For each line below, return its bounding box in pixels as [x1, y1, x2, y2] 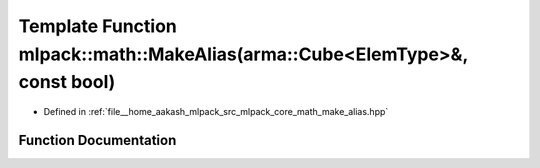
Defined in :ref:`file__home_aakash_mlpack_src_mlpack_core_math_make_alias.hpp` [43, 106, 389, 118]
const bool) [18, 71, 116, 94]
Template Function [18, 15, 177, 37]
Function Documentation [18, 131, 177, 149]
